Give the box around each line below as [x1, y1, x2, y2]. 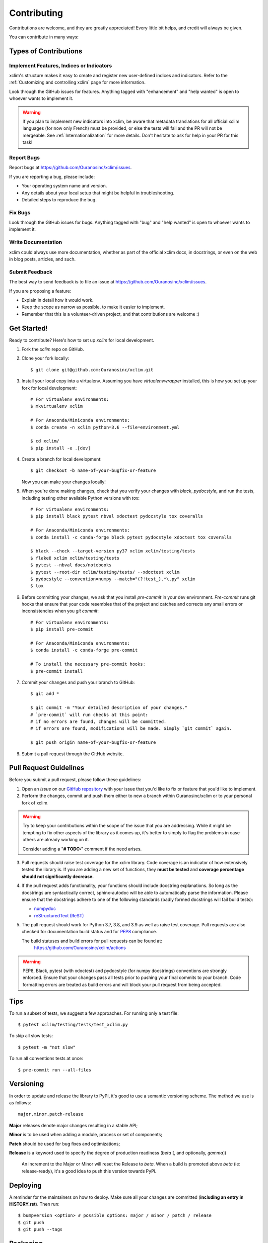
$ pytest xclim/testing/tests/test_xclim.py [18, 1022, 129, 1028]
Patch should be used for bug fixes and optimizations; [9, 1141, 120, 1147]
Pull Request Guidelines [9, 764, 84, 772]
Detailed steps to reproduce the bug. [21, 196, 97, 202]
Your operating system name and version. [21, 183, 107, 189]
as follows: [9, 1099, 32, 1106]
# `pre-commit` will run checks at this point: [30, 711, 148, 717]
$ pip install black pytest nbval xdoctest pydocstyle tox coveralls [30, 514, 203, 519]
